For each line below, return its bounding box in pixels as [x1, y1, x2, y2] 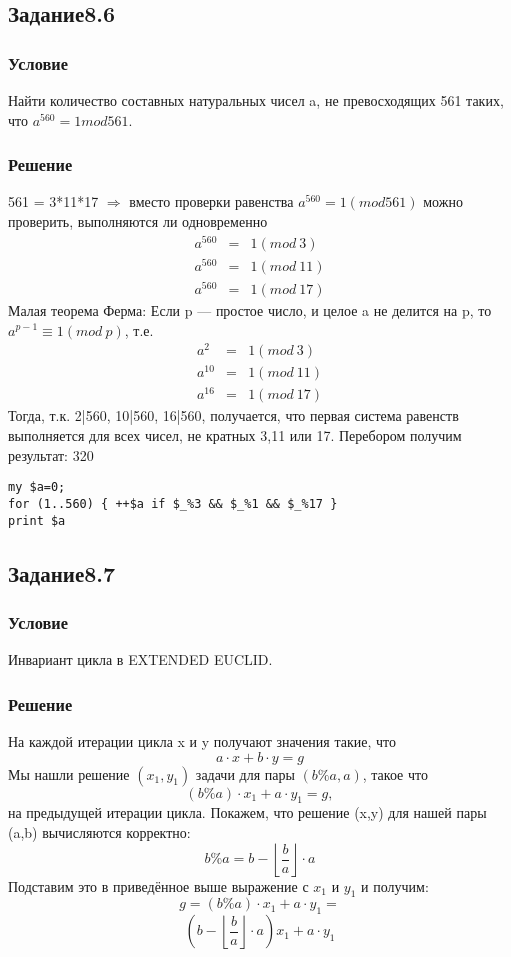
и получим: [361, 875, 429, 896]
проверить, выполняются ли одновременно [8, 211, 268, 231]
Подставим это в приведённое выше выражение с [8, 875, 309, 896]
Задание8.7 [8, 557, 116, 588]
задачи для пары [195, 763, 295, 784]
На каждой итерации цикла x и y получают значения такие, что [8, 731, 396, 751]
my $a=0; [8, 480, 66, 495]
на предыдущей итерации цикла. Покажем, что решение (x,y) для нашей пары [8, 802, 487, 823]
